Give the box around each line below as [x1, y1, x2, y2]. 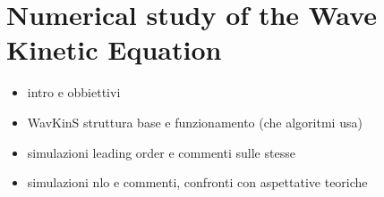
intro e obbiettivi [27, 83, 121, 102]
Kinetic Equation [6, 31, 222, 68]
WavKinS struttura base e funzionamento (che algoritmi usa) [27, 112, 363, 131]
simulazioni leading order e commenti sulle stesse [27, 143, 295, 161]
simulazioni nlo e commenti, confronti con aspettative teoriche [27, 173, 368, 192]
